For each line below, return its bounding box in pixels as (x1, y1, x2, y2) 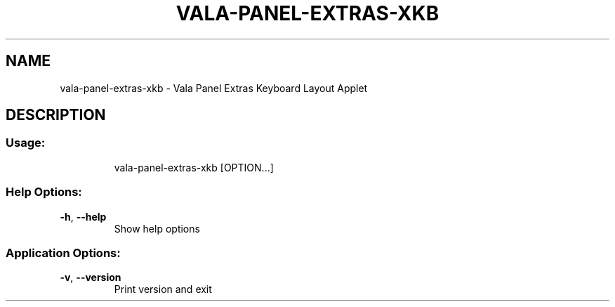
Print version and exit (114, 283, 212, 296)
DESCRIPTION (6, 106, 106, 124)
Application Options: (6, 245, 121, 260)
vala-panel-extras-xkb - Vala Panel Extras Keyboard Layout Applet (60, 81, 368, 94)
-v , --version (60, 271, 121, 284)
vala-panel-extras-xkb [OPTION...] (114, 161, 274, 174)
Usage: (6, 136, 46, 150)
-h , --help (60, 210, 107, 223)
